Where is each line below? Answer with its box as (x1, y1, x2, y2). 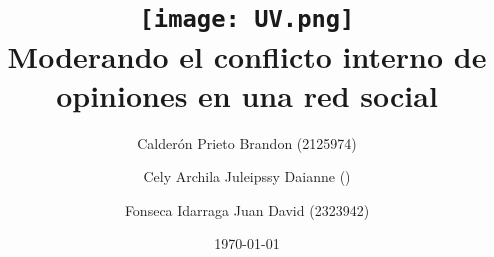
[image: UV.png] (139, 5, 355, 34)
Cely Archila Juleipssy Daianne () (143, 166, 351, 187)
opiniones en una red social (56, 74, 438, 115)
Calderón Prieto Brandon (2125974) (137, 132, 357, 153)
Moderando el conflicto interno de (7, 35, 487, 76)
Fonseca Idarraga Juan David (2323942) (124, 199, 370, 220)
